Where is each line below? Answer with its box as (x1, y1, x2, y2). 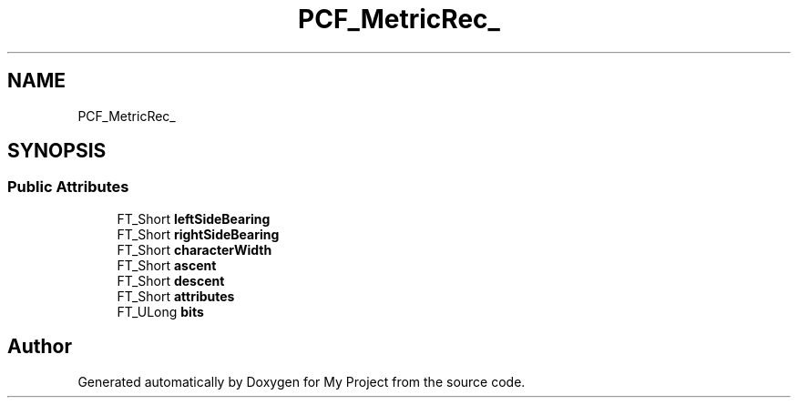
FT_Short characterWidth (117, 241, 272, 258)
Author (7, 335, 72, 359)
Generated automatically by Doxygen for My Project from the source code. (77, 373, 526, 390)
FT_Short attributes (117, 288, 235, 304)
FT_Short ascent (117, 257, 217, 273)
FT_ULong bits (117, 303, 204, 319)
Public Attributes (7, 177, 129, 197)
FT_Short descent (117, 272, 225, 289)
